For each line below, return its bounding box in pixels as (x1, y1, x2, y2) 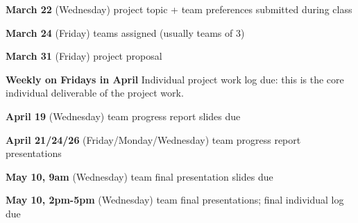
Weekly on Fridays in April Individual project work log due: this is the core (6, 72, 344, 86)
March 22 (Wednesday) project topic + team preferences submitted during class (6, 2, 352, 16)
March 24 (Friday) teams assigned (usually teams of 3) (6, 25, 245, 40)
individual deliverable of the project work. (6, 85, 184, 100)
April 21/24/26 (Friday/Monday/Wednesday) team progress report (6, 132, 301, 147)
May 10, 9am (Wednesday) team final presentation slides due (6, 169, 273, 183)
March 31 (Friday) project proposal (6, 49, 162, 63)
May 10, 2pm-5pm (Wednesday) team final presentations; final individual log (6, 192, 344, 207)
